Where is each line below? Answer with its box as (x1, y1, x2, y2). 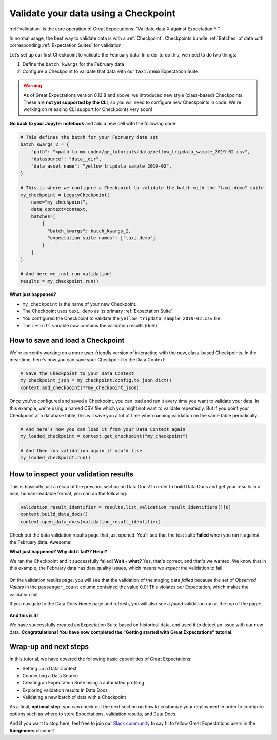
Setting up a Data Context (22, 665, 77, 672)
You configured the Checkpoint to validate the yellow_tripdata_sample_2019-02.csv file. (22, 315, 222, 321)
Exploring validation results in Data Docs (22, 687, 108, 693)
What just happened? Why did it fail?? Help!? (9, 548, 108, 554)
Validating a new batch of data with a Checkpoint (22, 694, 126, 700)
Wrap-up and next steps (9, 642, 89, 651)
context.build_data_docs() (20, 511, 88, 517)
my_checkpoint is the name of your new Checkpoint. (22, 301, 137, 307)
